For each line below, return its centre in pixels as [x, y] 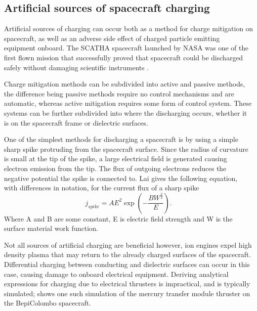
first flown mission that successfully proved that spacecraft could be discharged [124, 57]
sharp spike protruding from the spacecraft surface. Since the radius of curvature [126, 149]
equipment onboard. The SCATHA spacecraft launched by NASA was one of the [126, 48]
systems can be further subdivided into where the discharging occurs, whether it [126, 112]
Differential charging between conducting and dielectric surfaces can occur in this [127, 264]
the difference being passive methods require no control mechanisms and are [119, 93]
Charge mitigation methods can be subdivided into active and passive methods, [125, 84]
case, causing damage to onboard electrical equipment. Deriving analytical [116, 274]
